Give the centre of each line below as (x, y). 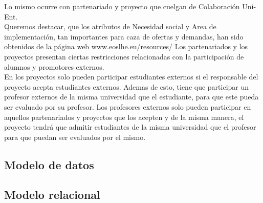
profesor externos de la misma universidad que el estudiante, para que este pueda (131, 97)
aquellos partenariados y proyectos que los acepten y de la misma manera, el (124, 117)
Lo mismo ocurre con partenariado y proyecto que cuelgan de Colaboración (122, 6)
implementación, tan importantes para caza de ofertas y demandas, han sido (124, 36)
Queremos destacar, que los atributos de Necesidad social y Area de (110, 26)
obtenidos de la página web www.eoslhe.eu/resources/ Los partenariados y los (126, 46)
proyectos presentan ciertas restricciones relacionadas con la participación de (124, 56)
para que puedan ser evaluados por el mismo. (75, 137)
